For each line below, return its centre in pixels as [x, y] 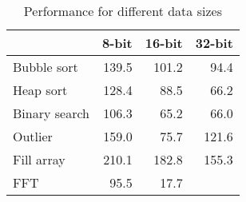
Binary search [51, 113]
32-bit [214, 43]
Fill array [39, 159]
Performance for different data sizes [123, 11]
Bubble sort [46, 67]
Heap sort [40, 90]
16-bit [164, 43]
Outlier [33, 136]
